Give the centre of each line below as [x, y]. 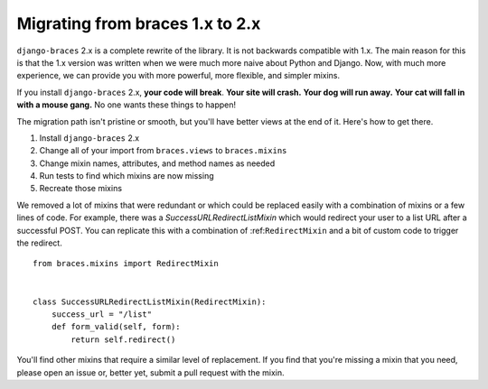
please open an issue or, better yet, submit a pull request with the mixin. [150, 372]
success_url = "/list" [102, 314]
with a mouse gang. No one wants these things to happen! [127, 105]
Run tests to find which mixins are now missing [127, 176]
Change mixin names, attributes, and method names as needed [157, 163]
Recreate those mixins [80, 189]
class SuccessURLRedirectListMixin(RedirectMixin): [150, 301]
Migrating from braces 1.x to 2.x [139, 23]
